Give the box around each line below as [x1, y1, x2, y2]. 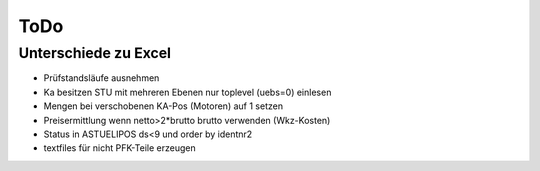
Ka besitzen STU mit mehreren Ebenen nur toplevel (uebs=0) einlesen [43, 86, 332, 98]
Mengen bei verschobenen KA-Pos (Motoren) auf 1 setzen [43, 100, 284, 112]
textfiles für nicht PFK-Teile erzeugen [43, 142, 196, 154]
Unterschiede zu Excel [18, 44, 172, 62]
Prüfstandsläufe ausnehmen [43, 72, 160, 84]
